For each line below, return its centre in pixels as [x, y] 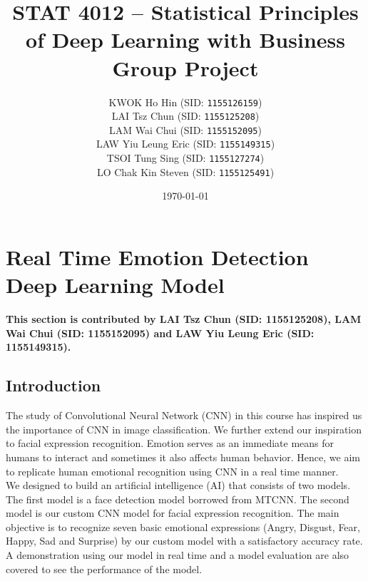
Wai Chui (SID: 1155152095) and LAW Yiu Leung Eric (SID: [160, 333]
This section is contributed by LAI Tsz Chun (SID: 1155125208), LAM [184, 319]
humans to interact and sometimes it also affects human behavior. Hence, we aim [183, 457]
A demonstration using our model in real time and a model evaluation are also [178, 555]
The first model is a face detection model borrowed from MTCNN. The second [178, 499]
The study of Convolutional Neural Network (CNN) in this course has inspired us [184, 415]
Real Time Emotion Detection [157, 257]
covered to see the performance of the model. [104, 569]
